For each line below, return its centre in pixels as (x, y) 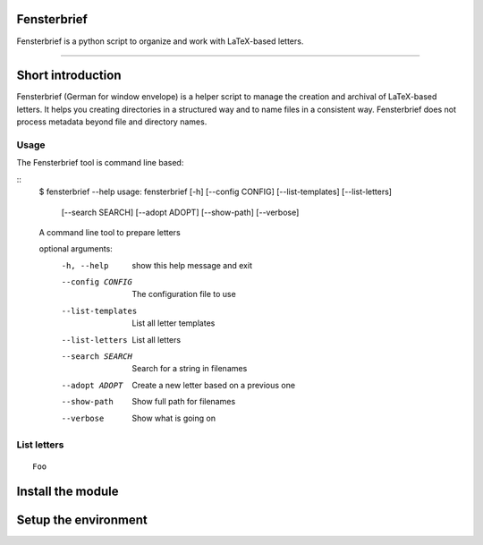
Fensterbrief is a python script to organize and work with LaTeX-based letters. (160, 41)
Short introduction (69, 76)
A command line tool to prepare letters (110, 232)
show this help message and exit (192, 265)
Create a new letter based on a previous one (213, 385)
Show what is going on (174, 418)
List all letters (157, 339)
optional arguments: (76, 249)
